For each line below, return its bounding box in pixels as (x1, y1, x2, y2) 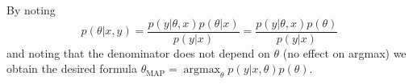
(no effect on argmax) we (282, 44, 407, 61)
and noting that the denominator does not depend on (6, 44, 270, 61)
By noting (6, 2, 56, 18)
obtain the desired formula (6, 60, 137, 77)
